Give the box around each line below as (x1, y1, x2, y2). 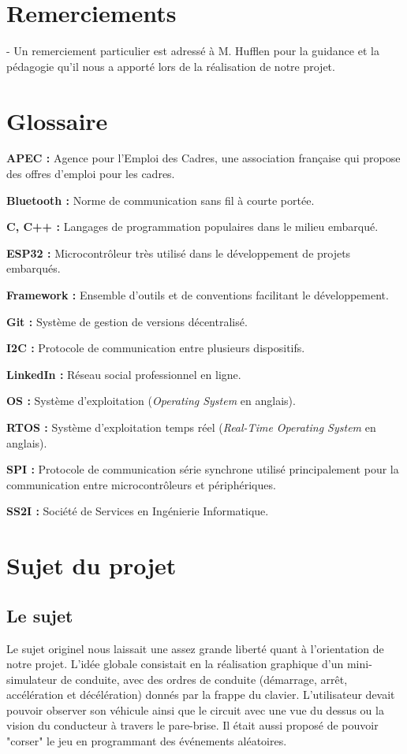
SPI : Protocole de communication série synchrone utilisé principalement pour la (6, 461, 399, 477)
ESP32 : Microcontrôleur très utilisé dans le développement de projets (6, 244, 351, 261)
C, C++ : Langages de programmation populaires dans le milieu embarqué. (6, 218, 379, 235)
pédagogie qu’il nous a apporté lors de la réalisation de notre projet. (6, 58, 335, 74)
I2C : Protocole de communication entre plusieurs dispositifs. (6, 340, 305, 356)
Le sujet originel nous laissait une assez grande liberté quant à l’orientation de (6, 640, 384, 656)
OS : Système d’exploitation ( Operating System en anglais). (6, 392, 296, 409)
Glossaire (6, 104, 108, 136)
